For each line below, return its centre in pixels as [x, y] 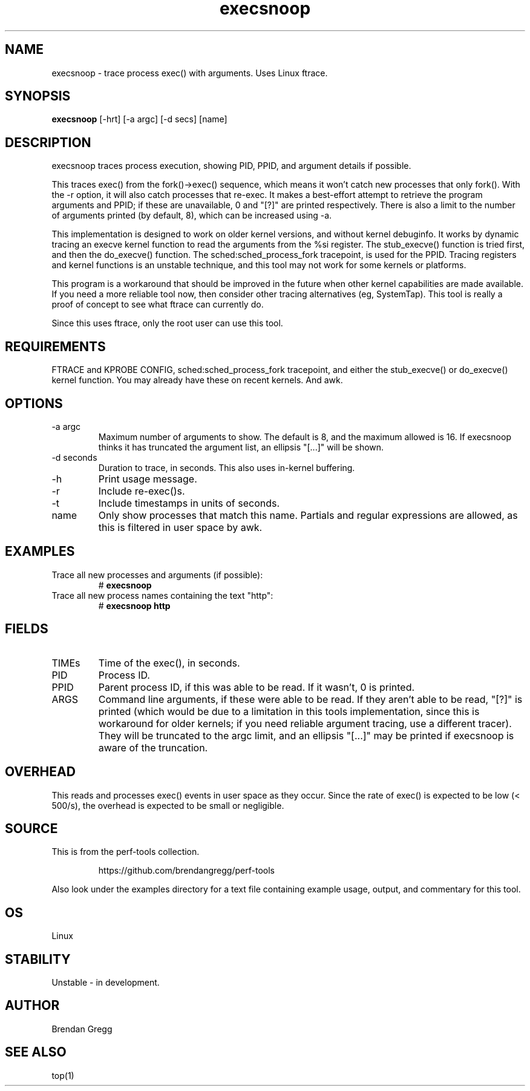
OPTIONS [34, 403]
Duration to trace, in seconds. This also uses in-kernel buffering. [227, 467]
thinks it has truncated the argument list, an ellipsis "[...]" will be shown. [241, 447]
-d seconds [74, 457]
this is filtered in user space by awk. [180, 527]
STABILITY [38, 959]
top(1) [63, 1075]
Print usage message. [148, 479]
